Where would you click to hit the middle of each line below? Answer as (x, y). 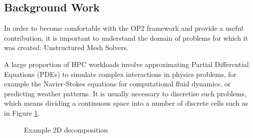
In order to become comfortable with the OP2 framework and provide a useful (124, 28)
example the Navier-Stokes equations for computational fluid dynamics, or (118, 84)
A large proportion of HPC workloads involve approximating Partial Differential (126, 64)
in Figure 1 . (22, 112)
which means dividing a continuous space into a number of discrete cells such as (126, 103)
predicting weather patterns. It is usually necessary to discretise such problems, (125, 93)
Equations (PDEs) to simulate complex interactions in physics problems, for (120, 74)
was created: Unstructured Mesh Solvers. (66, 47)
